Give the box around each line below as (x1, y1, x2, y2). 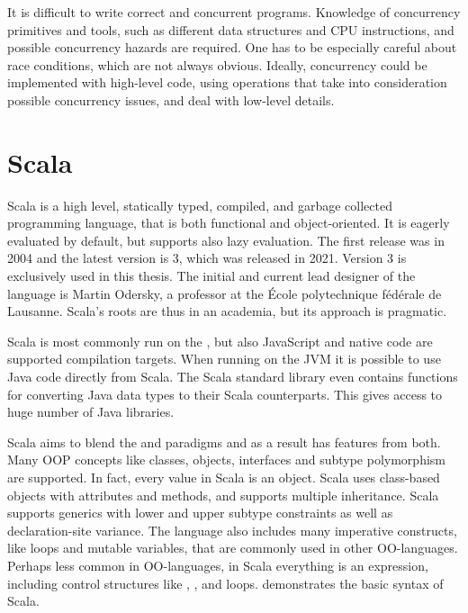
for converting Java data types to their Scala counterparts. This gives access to (7, 384, 443, 403)
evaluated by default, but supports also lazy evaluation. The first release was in (7, 230, 445, 249)
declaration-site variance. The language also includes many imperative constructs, (7, 520, 457, 539)
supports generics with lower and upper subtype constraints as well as (7, 503, 393, 522)
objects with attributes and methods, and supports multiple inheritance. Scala (7, 485, 439, 504)
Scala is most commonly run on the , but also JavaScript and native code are (7, 331, 433, 350)
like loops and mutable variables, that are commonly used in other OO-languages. (7, 538, 458, 557)
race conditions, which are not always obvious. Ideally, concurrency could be (7, 55, 427, 74)
